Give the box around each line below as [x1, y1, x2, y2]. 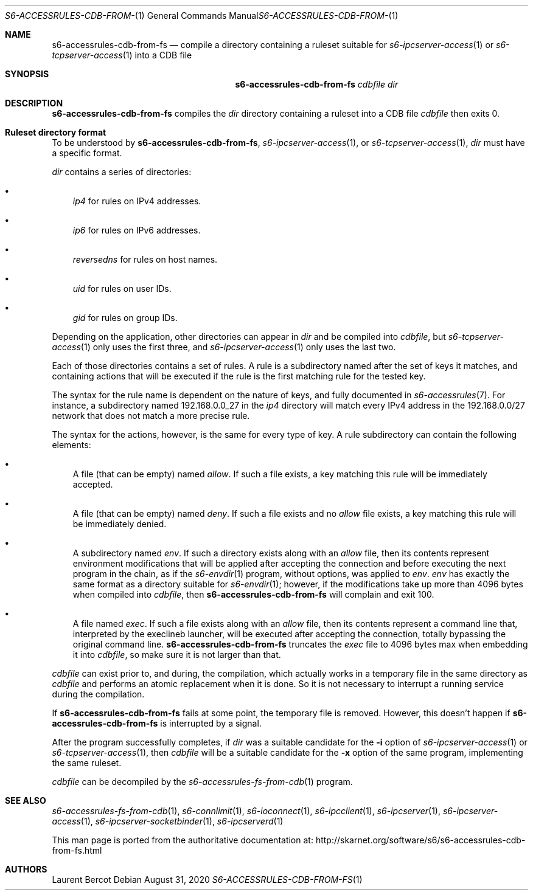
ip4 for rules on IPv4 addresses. [72, 196, 201, 206]
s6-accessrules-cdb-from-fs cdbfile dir [235, 79, 399, 89]
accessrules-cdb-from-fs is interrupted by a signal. [52, 718, 262, 728]
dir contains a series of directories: [52, 167, 192, 177]
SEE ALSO [5, 795, 46, 806]
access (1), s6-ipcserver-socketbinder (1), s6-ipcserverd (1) [52, 816, 284, 826]
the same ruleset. [52, 758, 122, 768]
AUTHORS [5, 864, 47, 874]
